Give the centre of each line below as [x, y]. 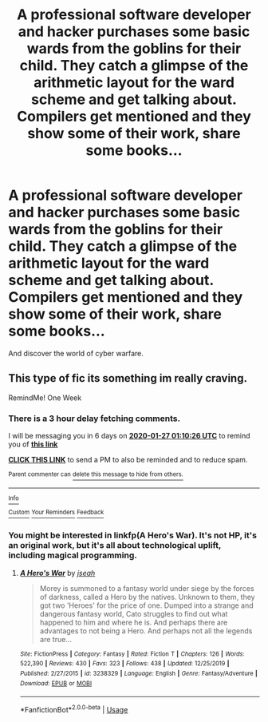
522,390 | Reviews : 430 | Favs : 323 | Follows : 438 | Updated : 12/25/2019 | [124, 664]
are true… [55, 639]
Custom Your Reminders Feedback [56, 513]
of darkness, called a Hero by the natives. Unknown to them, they [147, 597]
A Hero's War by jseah [57, 573]
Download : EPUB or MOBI [56, 683]
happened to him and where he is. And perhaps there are [134, 622]
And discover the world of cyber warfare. [76, 353]
